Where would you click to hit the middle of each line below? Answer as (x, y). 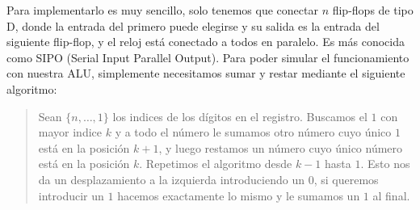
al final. (391, 195)
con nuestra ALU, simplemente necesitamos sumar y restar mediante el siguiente (206, 73)
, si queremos (346, 179)
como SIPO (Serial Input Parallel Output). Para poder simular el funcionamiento (208, 57)
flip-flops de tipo (373, 10)
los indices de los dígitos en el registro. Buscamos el (240, 116)
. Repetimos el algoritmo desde (216, 164)
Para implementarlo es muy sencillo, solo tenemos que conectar (162, 10)
